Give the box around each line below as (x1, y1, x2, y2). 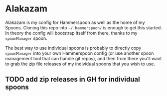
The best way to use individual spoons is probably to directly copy (5, 45, 142, 51)
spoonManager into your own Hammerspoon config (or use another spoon (5, 50, 154, 56)
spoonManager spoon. (5, 35, 47, 41)
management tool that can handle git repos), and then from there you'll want (5, 55, 162, 61)
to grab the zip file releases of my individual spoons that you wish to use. (5, 61, 156, 67)
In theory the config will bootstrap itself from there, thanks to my (5, 30, 138, 36)
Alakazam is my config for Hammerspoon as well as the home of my (5, 19, 146, 25)
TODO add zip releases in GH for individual (5, 75, 141, 84)
